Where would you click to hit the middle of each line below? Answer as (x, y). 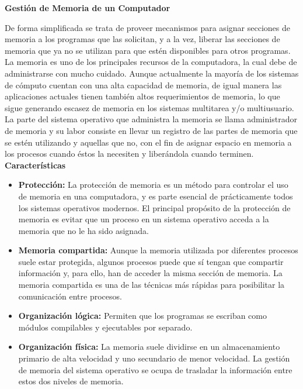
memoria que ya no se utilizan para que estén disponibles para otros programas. (148, 50)
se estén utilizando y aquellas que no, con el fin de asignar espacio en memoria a (148, 142)
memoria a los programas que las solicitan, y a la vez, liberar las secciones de (142, 39)
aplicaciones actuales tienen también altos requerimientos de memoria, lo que (142, 96)
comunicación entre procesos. (70, 296)
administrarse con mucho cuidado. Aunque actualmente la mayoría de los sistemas (152, 73)
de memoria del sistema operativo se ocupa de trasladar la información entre (155, 369)
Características (35, 165)
